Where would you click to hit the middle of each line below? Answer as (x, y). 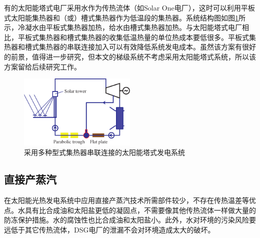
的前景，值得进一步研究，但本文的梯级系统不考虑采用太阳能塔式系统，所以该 (130, 56)
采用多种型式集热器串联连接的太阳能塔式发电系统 (104, 152)
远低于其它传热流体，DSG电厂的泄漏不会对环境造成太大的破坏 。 (109, 229)
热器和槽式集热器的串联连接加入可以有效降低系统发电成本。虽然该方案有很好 (130, 47)
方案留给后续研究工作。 (42, 66)
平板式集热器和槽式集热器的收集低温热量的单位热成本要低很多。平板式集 (137, 37)
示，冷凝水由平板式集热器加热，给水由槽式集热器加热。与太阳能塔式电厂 (123, 27)
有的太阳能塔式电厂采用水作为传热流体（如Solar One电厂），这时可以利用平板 (129, 7)
